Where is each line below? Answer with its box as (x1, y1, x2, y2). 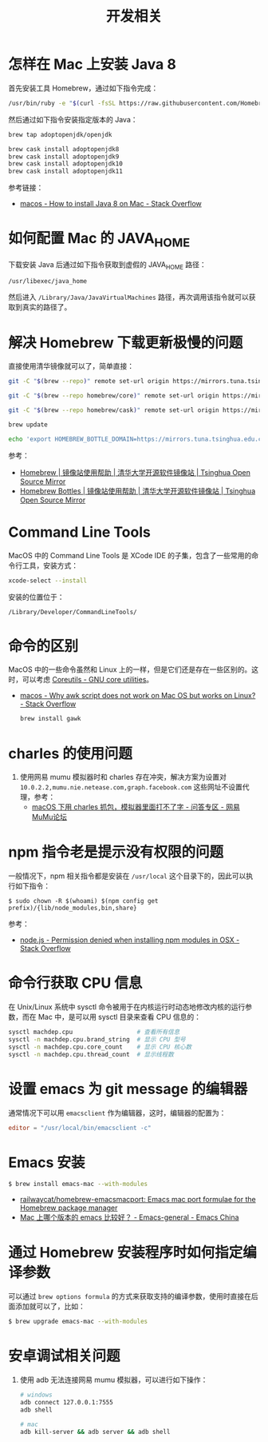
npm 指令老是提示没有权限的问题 (8, 843, 224, 861)
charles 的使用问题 (8, 745, 133, 762)
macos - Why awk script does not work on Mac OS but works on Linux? (19, 691, 256, 701)
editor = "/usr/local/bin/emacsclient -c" (8, 1124, 152, 1132)
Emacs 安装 (8, 1153, 85, 1172)
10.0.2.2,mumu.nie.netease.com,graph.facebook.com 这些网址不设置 (19, 782, 243, 792)
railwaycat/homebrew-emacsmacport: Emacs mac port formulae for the (19, 1195, 257, 1204)
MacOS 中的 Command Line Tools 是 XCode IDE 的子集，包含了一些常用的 (8, 550, 252, 560)
